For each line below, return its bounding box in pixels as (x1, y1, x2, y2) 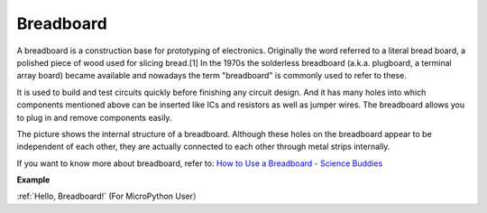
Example (16, 174, 51, 185)
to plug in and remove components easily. (16, 112, 172, 123)
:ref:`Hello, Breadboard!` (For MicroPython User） (16, 190, 202, 202)
